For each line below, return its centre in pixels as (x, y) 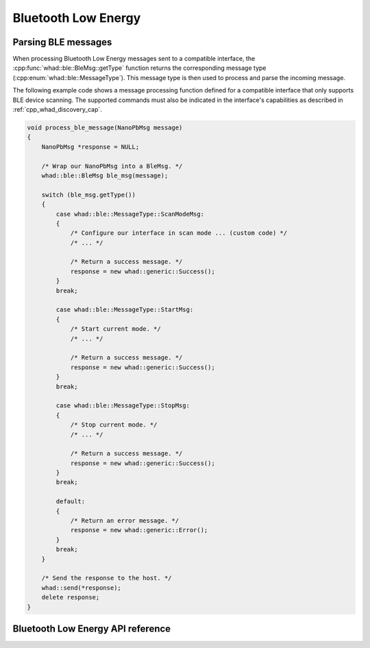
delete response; (71, 597)
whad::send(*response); (81, 588)
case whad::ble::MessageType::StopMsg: (123, 406)
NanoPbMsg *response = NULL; (90, 147)
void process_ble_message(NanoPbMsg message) (105, 128)
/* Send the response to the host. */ (107, 578)
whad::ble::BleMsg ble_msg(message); (105, 175)
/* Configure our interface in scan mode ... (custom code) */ (179, 233)
